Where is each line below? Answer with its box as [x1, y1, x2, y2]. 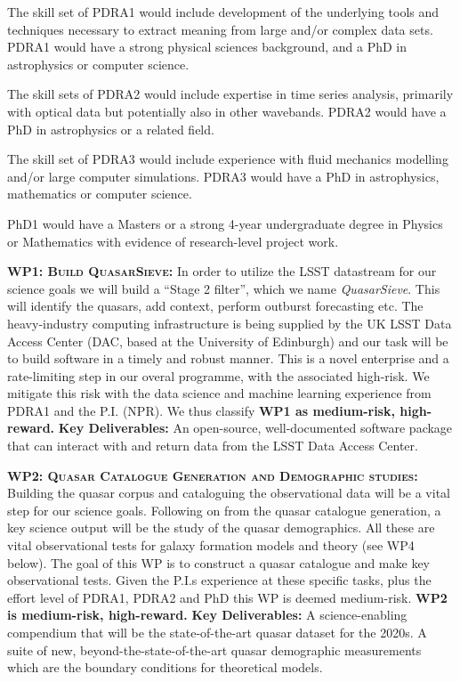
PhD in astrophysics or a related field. [7, 119, 214, 138]
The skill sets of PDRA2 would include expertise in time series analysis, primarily [7, 85, 454, 103]
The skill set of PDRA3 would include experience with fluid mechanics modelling [7, 150, 448, 168]
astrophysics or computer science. [7, 54, 190, 73]
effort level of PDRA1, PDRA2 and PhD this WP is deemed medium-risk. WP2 [7, 588, 448, 606]
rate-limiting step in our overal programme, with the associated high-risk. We [7, 366, 430, 385]
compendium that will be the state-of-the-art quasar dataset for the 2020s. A [7, 623, 427, 641]
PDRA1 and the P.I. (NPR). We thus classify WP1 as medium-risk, [7, 401, 395, 419]
